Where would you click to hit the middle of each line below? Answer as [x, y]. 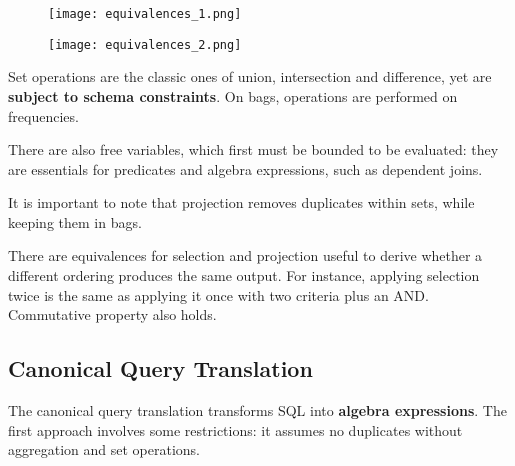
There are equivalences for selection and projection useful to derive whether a [245, 255]
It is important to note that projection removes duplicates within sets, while [241, 202]
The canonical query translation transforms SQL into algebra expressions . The [257, 410]
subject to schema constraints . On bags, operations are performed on [233, 95]
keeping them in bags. [75, 221]
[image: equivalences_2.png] [145, 44]
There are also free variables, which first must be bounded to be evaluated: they [253, 149]
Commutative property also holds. [112, 314]
